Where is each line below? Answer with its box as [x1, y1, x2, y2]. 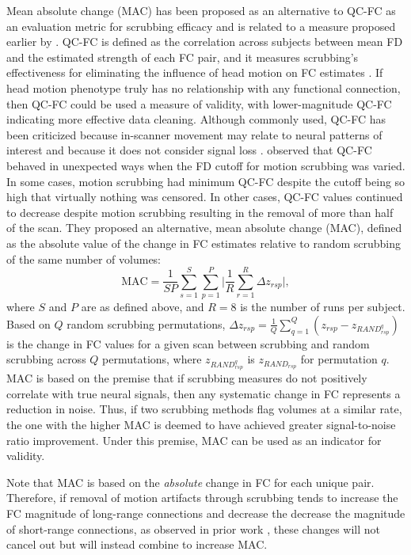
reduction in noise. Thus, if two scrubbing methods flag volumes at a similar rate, [6, 401, 402, 417]
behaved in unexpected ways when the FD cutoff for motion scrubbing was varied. [6, 157, 405, 173]
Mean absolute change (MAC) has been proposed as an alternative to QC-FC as [6, 2, 396, 18]
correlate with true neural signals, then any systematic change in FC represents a [6, 385, 401, 401]
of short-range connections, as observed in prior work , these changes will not [6, 520, 381, 537]
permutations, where [102, 351, 202, 367]
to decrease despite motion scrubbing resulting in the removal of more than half [6, 203, 394, 220]
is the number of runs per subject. [240, 298, 405, 315]
